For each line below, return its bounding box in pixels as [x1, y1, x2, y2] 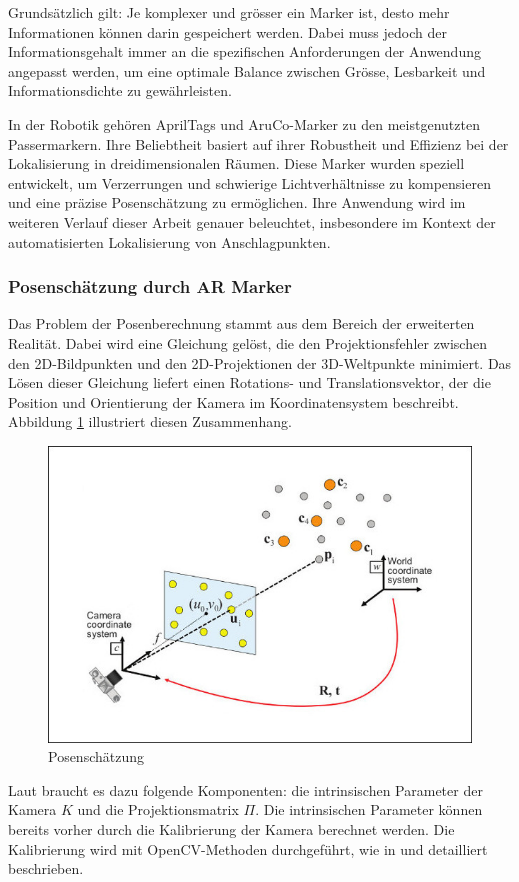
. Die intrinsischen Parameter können [255, 799, 483, 820]
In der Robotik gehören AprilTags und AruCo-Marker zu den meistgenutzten [8, 113, 480, 134]
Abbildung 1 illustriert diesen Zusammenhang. [8, 411, 292, 432]
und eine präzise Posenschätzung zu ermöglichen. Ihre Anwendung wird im [8, 192, 466, 213]
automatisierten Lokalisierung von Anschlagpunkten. [8, 231, 331, 252]
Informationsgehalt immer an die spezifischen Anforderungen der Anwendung [8, 41, 481, 62]
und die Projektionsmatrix [77, 799, 239, 820]
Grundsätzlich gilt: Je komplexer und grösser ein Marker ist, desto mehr [8, 2, 450, 22]
